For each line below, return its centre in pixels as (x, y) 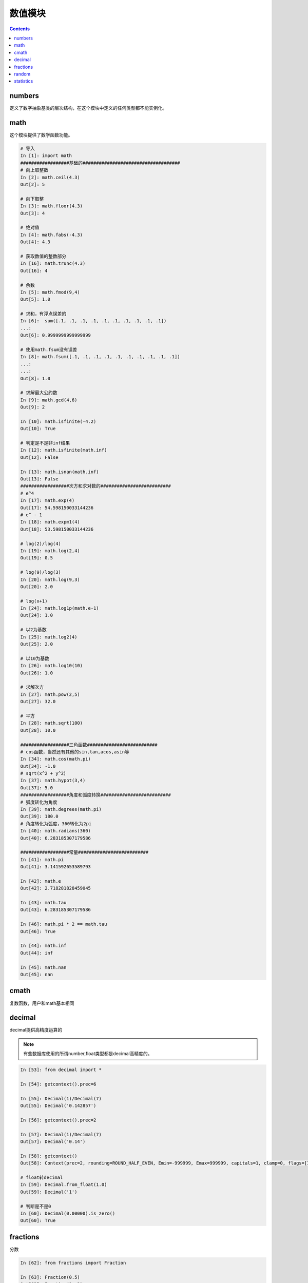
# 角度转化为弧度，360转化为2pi (56, 823)
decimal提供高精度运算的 (36, 1030)
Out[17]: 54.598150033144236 (57, 508)
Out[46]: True (38, 931)
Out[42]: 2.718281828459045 (55, 888)
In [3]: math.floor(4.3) (52, 206)
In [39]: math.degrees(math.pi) (61, 809)
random (22, 74)
